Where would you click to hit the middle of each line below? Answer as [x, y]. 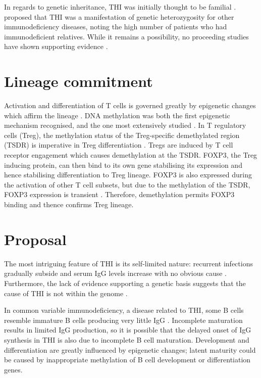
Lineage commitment [79, 81]
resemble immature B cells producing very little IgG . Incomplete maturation [123, 320]
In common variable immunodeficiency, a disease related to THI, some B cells [124, 310]
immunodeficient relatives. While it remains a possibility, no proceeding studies [126, 36]
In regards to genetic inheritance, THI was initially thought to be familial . [120, 7]
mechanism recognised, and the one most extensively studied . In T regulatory [125, 125]
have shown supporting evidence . [56, 46]
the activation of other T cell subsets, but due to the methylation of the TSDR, [127, 184]
